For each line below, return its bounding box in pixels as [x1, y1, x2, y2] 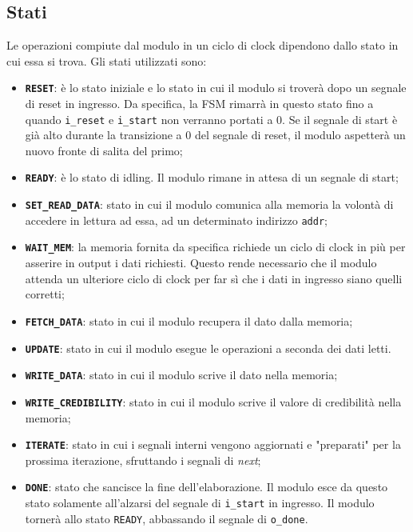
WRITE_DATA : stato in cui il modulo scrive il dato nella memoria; [25, 366, 338, 383]
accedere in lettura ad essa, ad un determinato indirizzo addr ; [25, 211, 328, 228]
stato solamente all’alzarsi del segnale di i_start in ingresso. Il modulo [25, 494, 375, 511]
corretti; [25, 286, 65, 302]
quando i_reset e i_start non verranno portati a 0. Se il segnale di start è [25, 110, 398, 127]
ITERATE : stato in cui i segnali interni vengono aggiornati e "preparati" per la [25, 436, 401, 453]
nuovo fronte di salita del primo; [25, 142, 183, 158]
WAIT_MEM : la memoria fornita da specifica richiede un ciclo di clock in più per [25, 238, 406, 255]
